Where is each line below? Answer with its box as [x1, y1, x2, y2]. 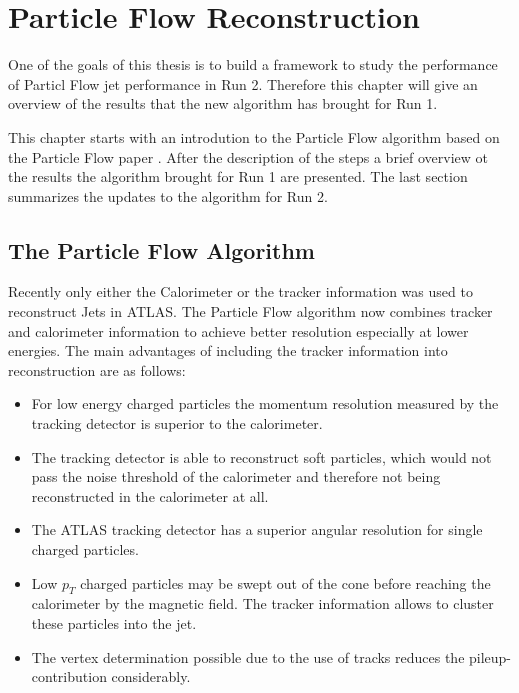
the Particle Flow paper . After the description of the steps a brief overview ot [8, 146, 488, 167]
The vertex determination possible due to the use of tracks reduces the [31, 646, 465, 667]
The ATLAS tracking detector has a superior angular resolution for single [31, 519, 483, 540]
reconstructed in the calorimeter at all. [31, 485, 269, 506]
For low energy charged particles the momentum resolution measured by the [31, 393, 499, 414]
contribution [31, 666, 107, 687]
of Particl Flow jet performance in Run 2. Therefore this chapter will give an [8, 73, 478, 94]
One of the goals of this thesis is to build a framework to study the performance [8, 54, 498, 75]
